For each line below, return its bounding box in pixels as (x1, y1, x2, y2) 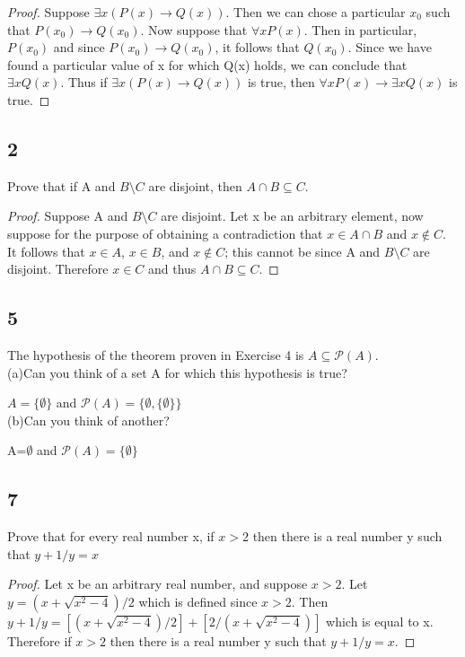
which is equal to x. (326, 611, 434, 630)
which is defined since (138, 591, 258, 610)
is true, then (247, 73, 315, 92)
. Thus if (60, 73, 108, 92)
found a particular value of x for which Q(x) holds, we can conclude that (7, 55, 408, 74)
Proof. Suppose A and (7, 206, 128, 225)
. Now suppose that (140, 20, 248, 39)
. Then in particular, (303, 20, 417, 39)
